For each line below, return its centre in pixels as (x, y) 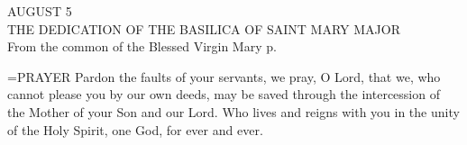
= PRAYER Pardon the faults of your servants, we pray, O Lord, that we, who (224, 76)
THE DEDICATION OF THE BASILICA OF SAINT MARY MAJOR (204, 28)
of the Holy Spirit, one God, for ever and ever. (135, 129)
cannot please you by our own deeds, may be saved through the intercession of (224, 94)
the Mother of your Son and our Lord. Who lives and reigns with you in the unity (233, 111)
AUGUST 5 (40, 11)
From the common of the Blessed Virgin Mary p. (142, 46)
